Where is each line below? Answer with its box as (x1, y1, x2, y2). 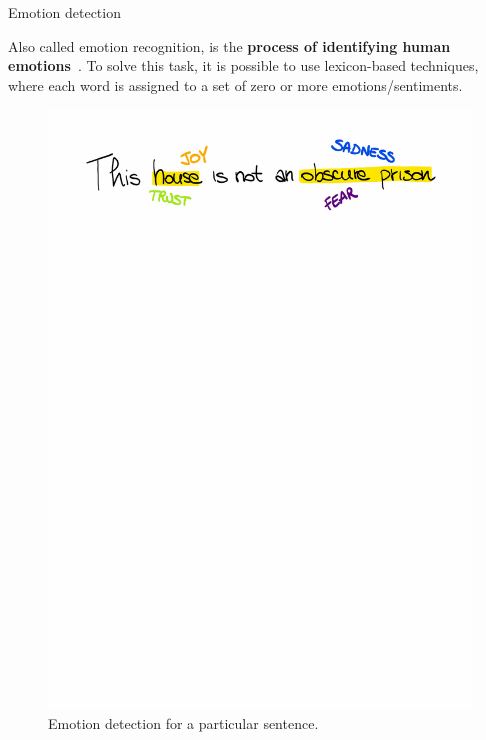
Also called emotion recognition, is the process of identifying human (8, 35, 451, 56)
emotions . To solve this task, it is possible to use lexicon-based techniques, (8, 55, 479, 76)
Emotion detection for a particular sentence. (48, 712, 319, 733)
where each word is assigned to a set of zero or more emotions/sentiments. (8, 74, 463, 95)
